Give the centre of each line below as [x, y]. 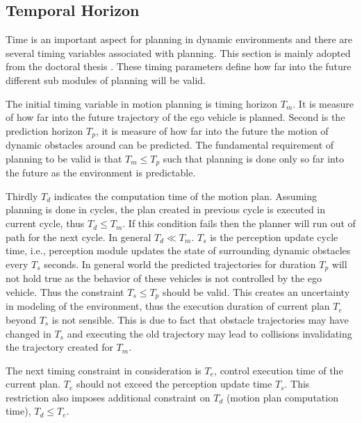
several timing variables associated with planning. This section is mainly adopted [178, 52]
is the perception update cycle [274, 237]
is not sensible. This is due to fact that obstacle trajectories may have [200, 319]
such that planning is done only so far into [253, 158]
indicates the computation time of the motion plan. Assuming [185, 196]
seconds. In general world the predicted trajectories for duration [180, 264]
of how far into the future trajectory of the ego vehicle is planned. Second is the [175, 117]
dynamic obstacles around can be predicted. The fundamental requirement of [170, 145]
